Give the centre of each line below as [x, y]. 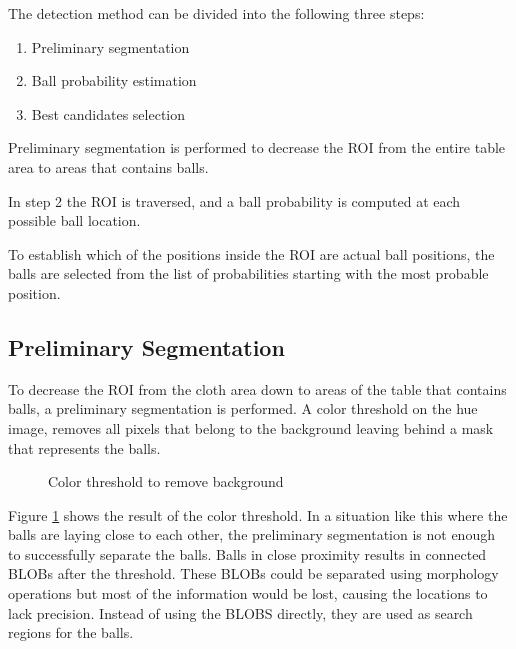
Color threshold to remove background [166, 481]
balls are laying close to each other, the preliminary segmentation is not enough [251, 534]
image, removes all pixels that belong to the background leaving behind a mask [251, 427]
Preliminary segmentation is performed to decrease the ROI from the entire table [257, 147]
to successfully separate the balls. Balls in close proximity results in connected [247, 553]
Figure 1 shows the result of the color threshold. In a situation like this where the [258, 514]
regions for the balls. [71, 632]
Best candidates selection [108, 113]
